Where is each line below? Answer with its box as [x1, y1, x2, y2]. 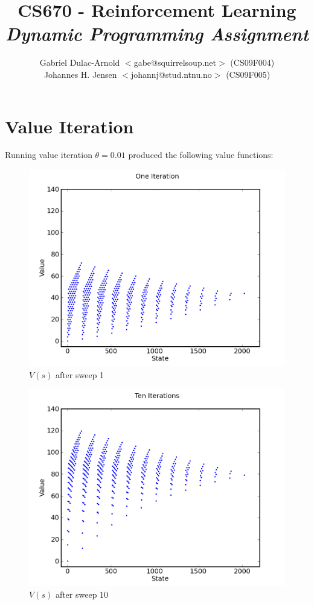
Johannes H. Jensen [43, 68, 117, 80]
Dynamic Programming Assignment [5, 21, 309, 46]
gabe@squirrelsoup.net [133, 56, 217, 69]
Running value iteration [5, 148, 92, 161]
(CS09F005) [226, 68, 271, 80]
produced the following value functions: [128, 148, 274, 161]
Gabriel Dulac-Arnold [39, 56, 120, 69]
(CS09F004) [230, 56, 275, 69]
